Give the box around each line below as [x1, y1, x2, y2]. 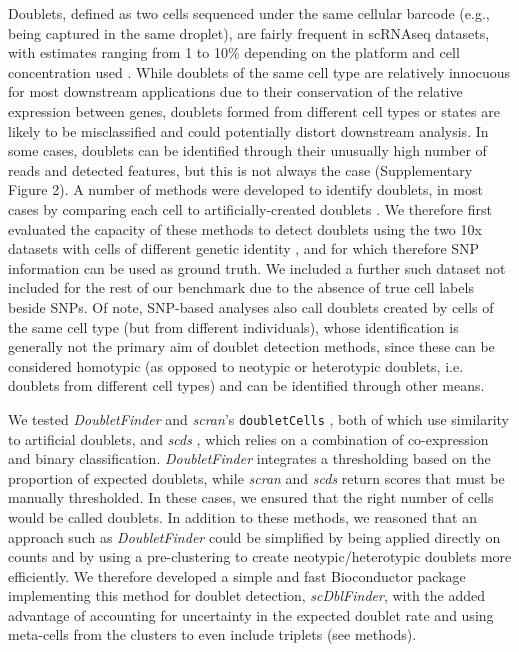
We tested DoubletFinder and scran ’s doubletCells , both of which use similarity [8, 408, 510, 429]
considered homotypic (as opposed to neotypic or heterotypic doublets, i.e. [8, 355, 464, 376]
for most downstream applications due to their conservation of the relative [8, 81, 463, 102]
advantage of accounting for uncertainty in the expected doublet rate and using [8, 604, 494, 625]
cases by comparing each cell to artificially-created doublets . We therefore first [8, 198, 492, 219]
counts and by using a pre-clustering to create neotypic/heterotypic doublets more [8, 546, 512, 567]
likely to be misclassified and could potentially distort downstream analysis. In [8, 120, 489, 141]
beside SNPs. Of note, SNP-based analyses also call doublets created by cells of [8, 296, 494, 317]
